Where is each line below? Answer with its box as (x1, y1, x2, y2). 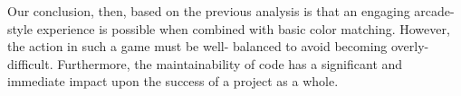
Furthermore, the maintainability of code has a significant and (57, 54, 403, 73)
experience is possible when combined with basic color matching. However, (36, 19, 450, 38)
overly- (390, 37, 429, 56)
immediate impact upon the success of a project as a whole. (7, 72, 339, 91)
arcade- (414, 2, 455, 20)
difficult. (7, 54, 53, 73)
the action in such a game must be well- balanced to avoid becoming (7, 37, 388, 56)
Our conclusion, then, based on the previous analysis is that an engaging (7, 2, 410, 20)
